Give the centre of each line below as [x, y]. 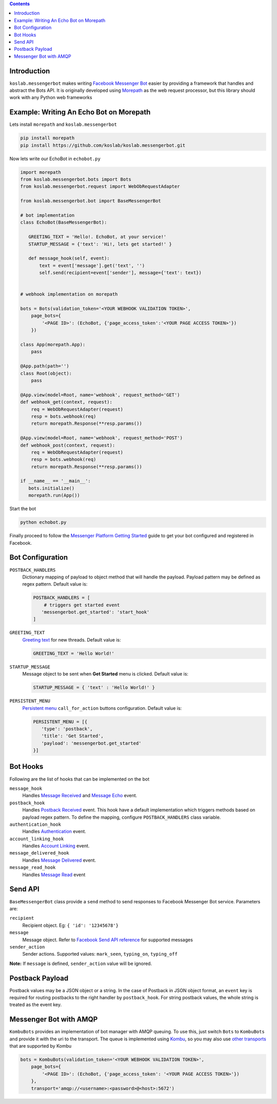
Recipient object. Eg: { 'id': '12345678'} [71, 925]
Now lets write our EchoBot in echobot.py [55, 159]
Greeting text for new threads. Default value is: [72, 640]
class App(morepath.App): [53, 345]
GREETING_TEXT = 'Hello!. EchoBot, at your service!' [97, 237]
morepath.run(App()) [54, 496]
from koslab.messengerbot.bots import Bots [76, 179]
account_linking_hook [37, 839]
